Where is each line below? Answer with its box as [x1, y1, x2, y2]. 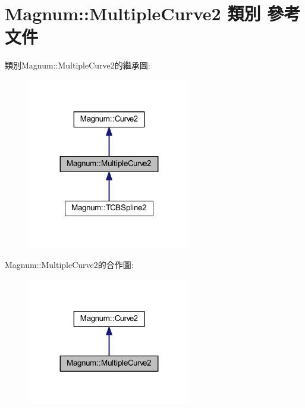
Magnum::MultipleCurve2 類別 [5, 1, 261, 26]
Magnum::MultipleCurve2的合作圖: [5, 258, 134, 271]
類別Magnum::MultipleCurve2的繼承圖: [5, 59, 150, 71]
